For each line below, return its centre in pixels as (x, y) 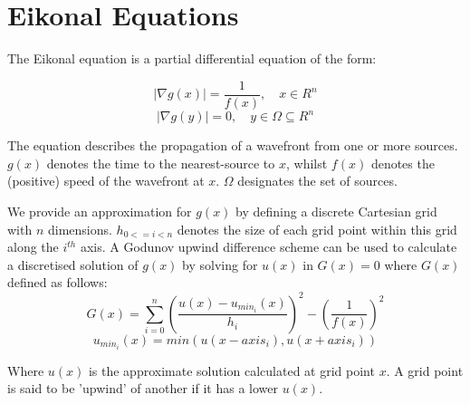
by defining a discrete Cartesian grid (336, 212)
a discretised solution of (73, 264)
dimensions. (80, 229)
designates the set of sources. (317, 181)
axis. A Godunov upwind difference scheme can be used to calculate (269, 247)
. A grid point (425, 370)
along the (33, 247)
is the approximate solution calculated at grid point (231, 370)
